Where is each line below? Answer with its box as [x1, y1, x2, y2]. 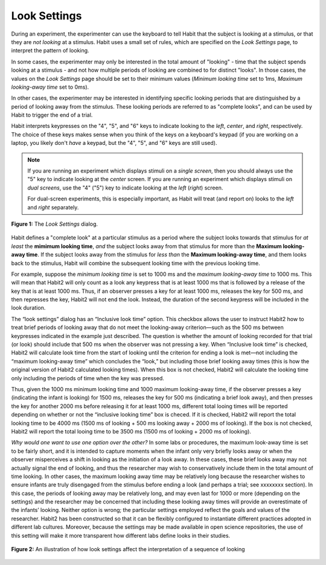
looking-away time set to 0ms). [11, 83, 89, 91]
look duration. [11, 304, 46, 311]
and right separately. [27, 203, 79, 211]
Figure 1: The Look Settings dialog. [11, 220, 98, 228]
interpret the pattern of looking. [11, 47, 90, 54]
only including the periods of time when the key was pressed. [11, 374, 164, 381]
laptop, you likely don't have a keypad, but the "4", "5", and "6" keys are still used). [11, 139, 217, 147]
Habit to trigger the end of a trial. [11, 112, 93, 119]
